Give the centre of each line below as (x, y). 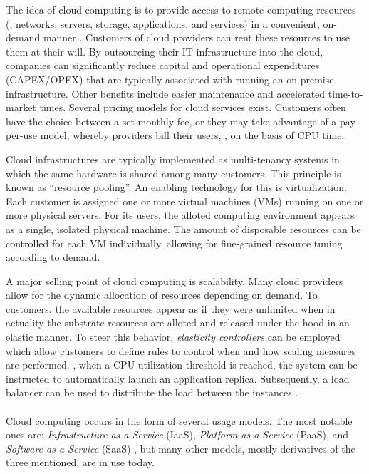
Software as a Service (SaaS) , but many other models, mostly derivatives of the (181, 448)
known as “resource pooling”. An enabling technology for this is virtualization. (176, 187)
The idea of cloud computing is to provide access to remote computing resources (181, 9)
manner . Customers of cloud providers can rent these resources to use (196, 37)
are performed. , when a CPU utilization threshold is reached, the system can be (182, 365)
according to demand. (53, 257)
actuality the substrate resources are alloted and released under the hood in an (178, 323)
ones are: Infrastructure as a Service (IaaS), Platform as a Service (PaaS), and (177, 434)
